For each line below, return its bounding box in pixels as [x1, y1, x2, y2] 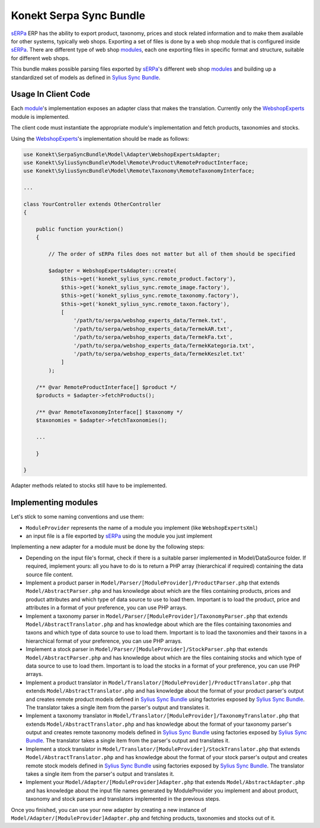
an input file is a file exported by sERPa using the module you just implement [25, 532, 213, 540]
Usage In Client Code [11, 89, 91, 99]
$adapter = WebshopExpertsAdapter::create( [48, 267, 177, 274]
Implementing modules [11, 498, 98, 508]
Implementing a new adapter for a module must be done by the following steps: [11, 543, 205, 551]
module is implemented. [11, 113, 70, 120]
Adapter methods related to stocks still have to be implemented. [11, 482, 167, 489]
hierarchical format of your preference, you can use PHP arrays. [25, 637, 183, 644]
